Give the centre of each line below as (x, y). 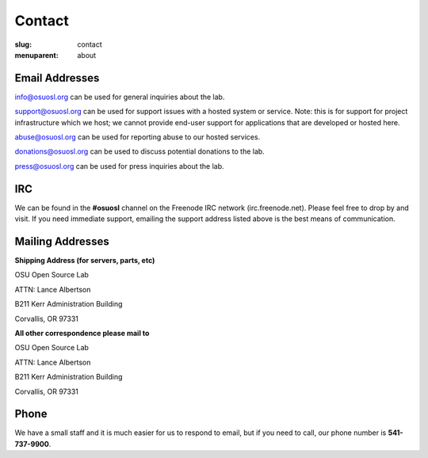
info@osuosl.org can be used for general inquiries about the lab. (120, 97)
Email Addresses (57, 78)
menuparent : (36, 55)
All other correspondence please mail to (82, 333)
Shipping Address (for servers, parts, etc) (85, 260)
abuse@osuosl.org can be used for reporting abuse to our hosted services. (138, 137)
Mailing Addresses (62, 241)
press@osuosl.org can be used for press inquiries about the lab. (120, 166)
